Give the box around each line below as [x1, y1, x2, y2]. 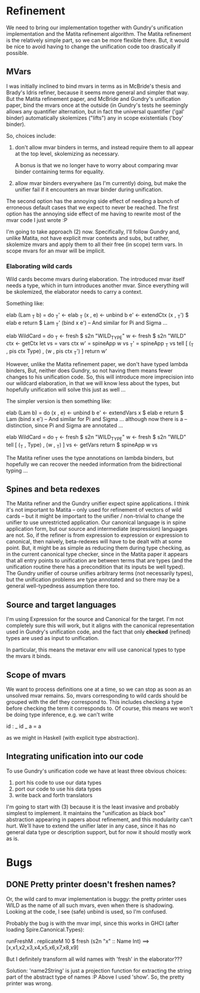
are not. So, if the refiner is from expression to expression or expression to [6, 531, 189, 539]
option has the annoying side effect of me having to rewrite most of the [6, 210, 181, 217]
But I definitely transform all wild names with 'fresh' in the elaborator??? [6, 955, 183, 963]
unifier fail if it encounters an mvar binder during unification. [14, 186, 163, 193]
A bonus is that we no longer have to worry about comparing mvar [14, 161, 179, 168]
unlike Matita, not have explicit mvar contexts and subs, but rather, [6, 234, 170, 241]
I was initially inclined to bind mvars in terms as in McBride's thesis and [6, 82, 181, 90]
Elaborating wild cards [6, 262, 73, 270]
